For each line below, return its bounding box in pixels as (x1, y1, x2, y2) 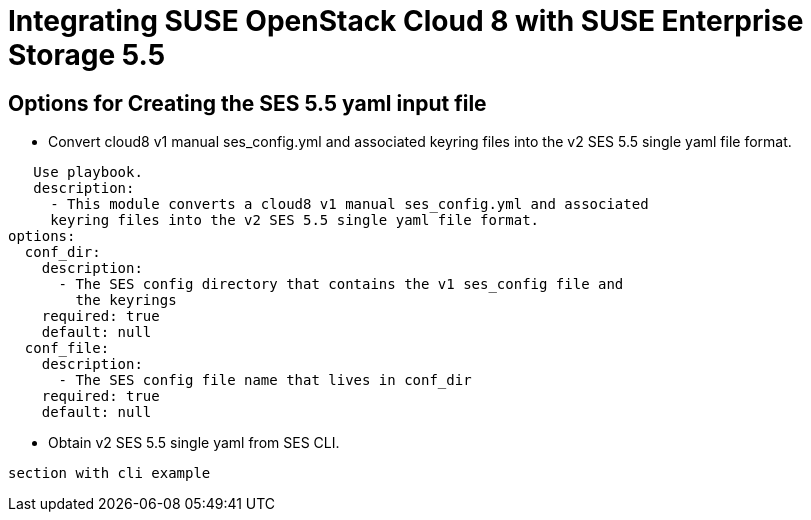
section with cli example (8, 465, 211, 482)
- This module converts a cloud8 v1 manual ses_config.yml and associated (50, 196, 649, 213)
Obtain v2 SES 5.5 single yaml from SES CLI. (48, 434, 340, 452)
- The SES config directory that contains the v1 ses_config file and (58, 276, 624, 293)
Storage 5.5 (8, 38, 166, 72)
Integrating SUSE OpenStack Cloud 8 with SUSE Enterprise (8, 4, 804, 38)
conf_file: (24, 340, 110, 357)
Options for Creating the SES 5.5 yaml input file (8, 90, 487, 116)
